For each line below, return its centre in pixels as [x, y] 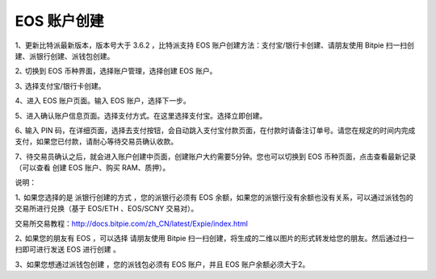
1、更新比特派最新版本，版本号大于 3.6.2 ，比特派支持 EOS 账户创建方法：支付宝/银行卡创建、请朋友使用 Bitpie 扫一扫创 [215, 45]
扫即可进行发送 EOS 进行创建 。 [67, 249]
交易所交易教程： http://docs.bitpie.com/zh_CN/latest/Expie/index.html [131, 223]
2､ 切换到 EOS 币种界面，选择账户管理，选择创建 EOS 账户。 [116, 71]
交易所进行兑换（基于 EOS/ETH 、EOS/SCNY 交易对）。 [107, 209]
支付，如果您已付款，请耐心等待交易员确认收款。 [96, 142]
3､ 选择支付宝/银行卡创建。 [60, 85]
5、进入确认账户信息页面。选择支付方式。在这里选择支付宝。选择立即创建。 [141, 115]
